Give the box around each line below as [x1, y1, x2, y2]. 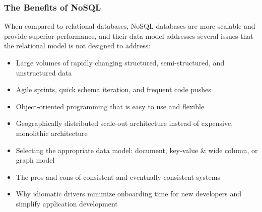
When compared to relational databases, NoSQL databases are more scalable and [4, 21, 255, 31]
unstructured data [16, 67, 72, 78]
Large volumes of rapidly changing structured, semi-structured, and [16, 57, 225, 67]
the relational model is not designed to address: [4, 40, 151, 51]
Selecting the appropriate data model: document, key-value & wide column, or [16, 145, 258, 155]
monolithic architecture [16, 127, 88, 138]
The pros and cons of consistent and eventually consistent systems [16, 171, 220, 182]
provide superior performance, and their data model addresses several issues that [4, 30, 253, 41]
